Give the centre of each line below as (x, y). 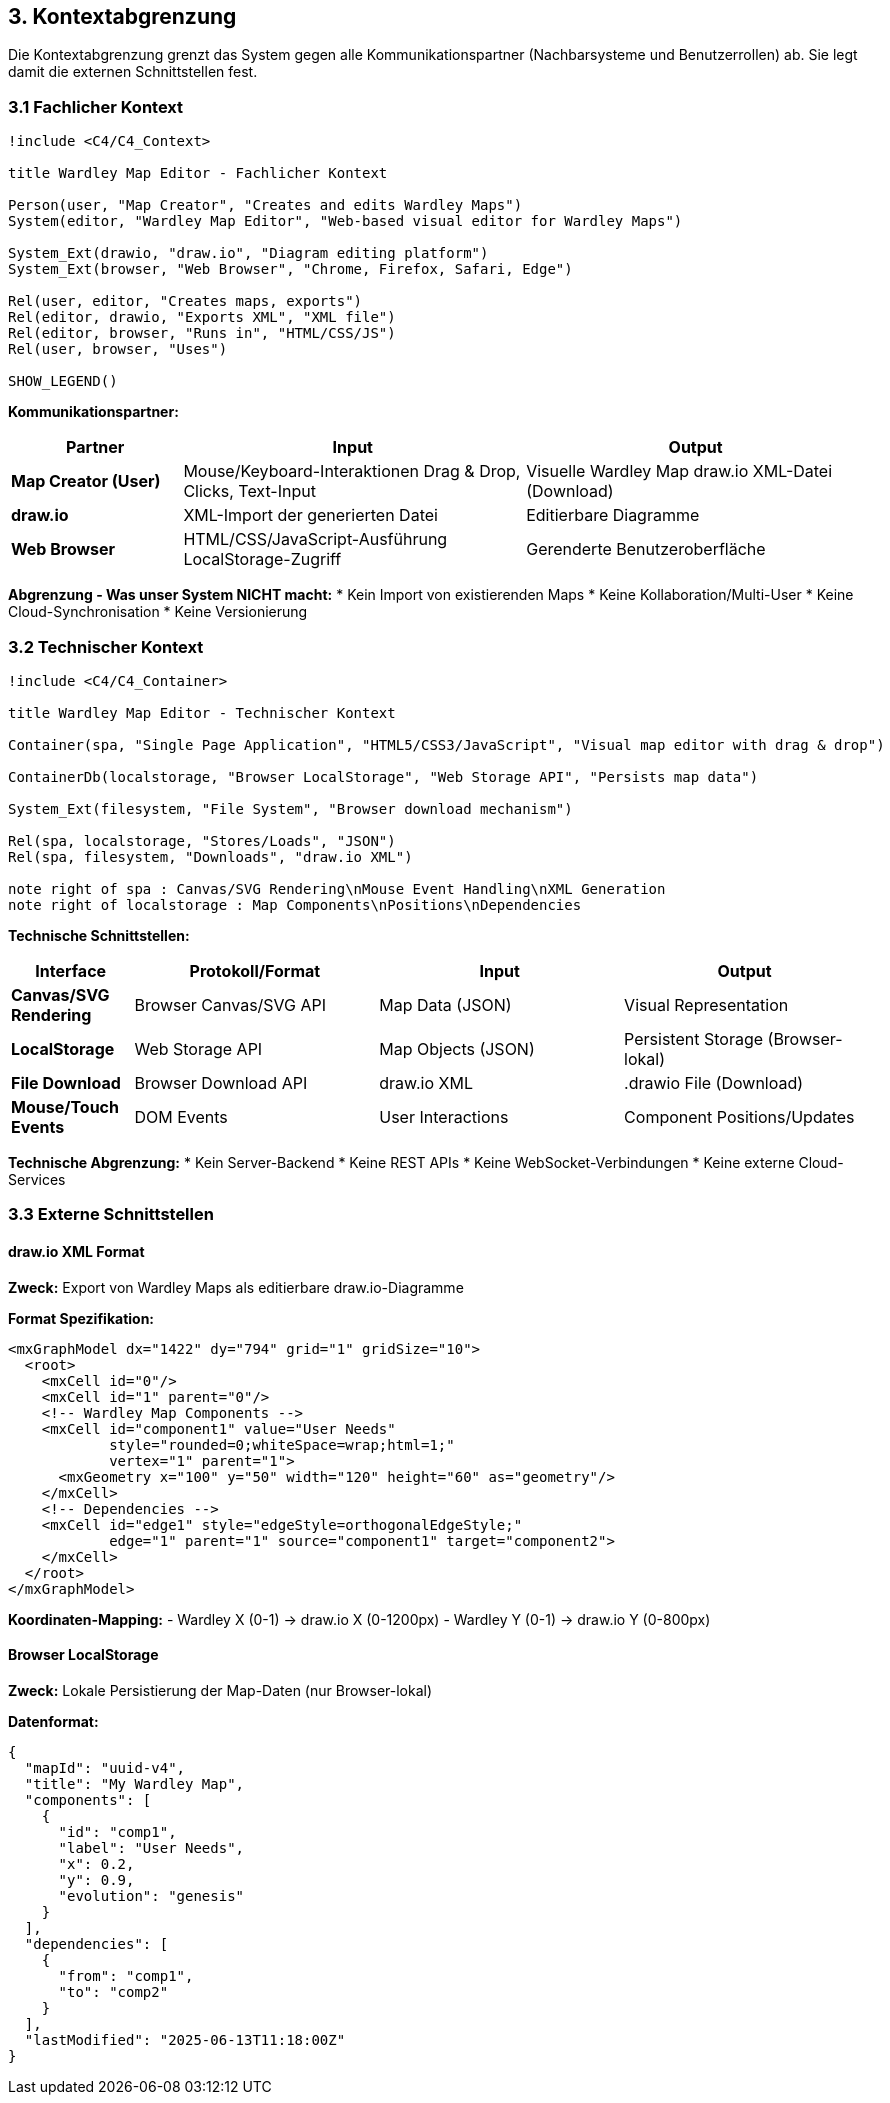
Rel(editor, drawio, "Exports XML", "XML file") (202, 317)
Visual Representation (706, 1004)
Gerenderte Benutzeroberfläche (646, 549)
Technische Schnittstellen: (99, 935)
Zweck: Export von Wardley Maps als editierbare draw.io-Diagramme (236, 1287)
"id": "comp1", (117, 1831)
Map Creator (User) (86, 481)
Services (37, 1179)
